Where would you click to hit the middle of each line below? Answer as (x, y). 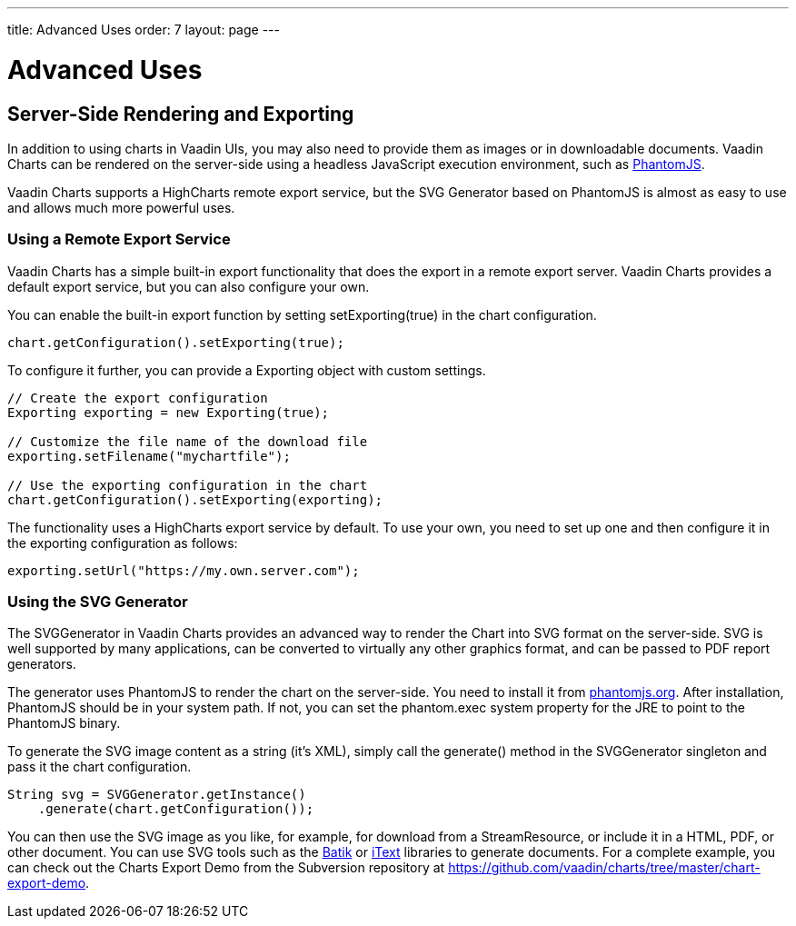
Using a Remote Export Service (119, 239)
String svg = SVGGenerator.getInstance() (157, 795)
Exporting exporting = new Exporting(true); (169, 412)
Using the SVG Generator (98, 602)
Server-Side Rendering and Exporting (181, 114)
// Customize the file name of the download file (188, 441)
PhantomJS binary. (64, 723)
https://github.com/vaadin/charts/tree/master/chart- (604, 868)
